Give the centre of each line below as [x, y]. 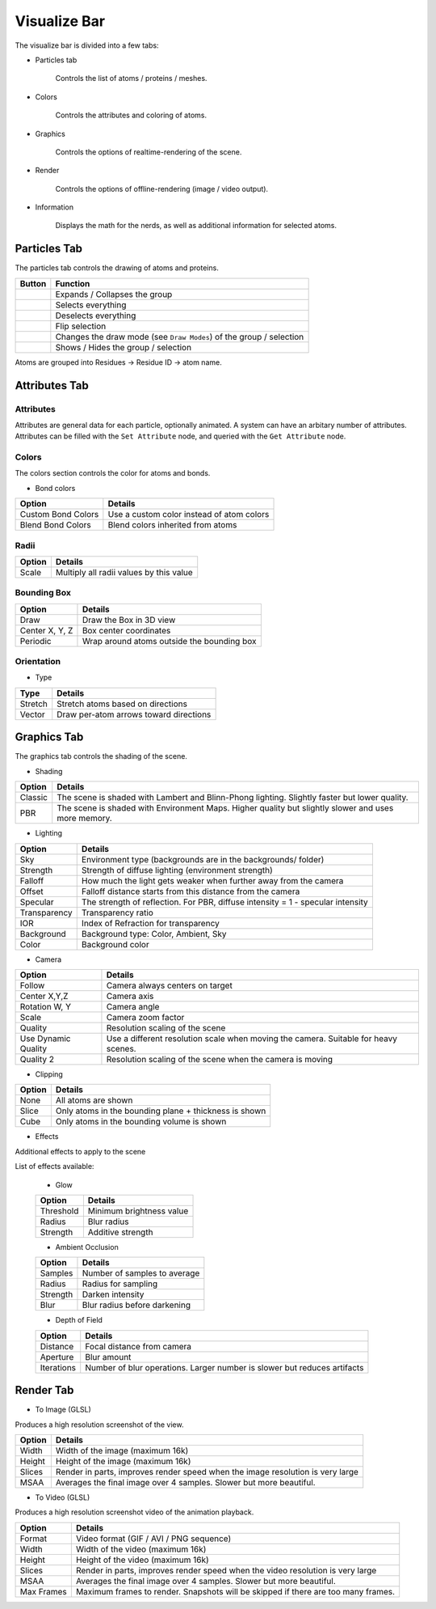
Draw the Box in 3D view [129, 620]
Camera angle [133, 1006]
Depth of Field [79, 1320]
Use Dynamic [45, 1038]
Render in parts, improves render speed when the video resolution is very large [226, 1570]
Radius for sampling [120, 1284]
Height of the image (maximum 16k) [123, 1461]
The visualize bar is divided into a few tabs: [87, 45]
